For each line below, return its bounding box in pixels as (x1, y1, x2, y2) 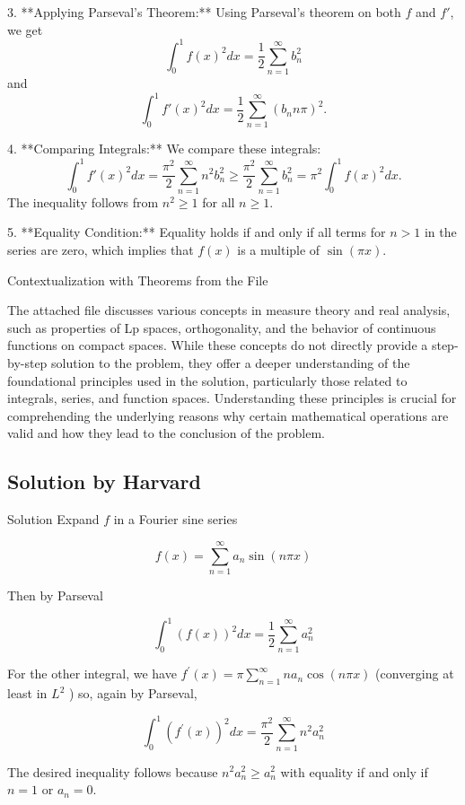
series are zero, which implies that (7, 241, 194, 259)
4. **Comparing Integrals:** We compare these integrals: (7, 139, 321, 158)
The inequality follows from (7, 192, 159, 211)
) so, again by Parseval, (68, 684, 197, 703)
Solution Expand (7, 510, 100, 529)
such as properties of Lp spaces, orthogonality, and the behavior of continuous (7, 318, 436, 337)
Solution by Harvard (7, 468, 201, 495)
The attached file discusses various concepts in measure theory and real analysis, (7, 301, 451, 319)
